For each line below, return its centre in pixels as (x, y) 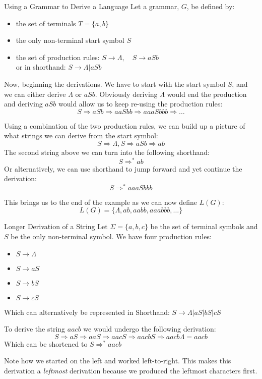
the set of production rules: (58, 57)
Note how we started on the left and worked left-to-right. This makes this (118, 361)
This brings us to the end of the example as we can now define (101, 202)
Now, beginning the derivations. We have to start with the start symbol (115, 84)
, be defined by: (211, 6)
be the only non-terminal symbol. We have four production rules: (111, 236)
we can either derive (35, 94)
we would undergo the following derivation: (150, 329)
